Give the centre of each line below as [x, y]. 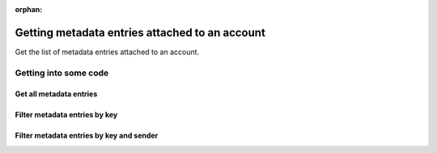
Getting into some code [62, 73]
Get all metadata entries [56, 94]
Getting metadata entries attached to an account [140, 32]
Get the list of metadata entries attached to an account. [107, 52]
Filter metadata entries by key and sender [87, 136]
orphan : [29, 9]
